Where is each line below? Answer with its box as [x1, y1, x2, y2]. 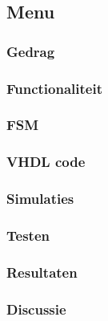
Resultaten [6, 262, 78, 282]
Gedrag [6, 41, 55, 61]
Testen [6, 225, 50, 245]
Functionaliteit [6, 78, 102, 98]
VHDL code [6, 152, 86, 172]
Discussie [6, 299, 66, 319]
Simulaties [6, 189, 74, 209]
